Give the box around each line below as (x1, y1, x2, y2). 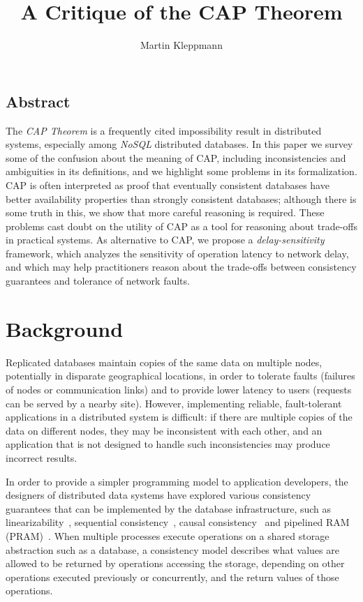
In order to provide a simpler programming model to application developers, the (6, 474, 348, 488)
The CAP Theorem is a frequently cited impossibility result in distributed (6, 123, 322, 137)
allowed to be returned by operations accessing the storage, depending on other (6, 556, 345, 571)
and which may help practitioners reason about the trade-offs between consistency (6, 259, 357, 274)
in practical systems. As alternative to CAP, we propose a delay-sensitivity (6, 232, 325, 247)
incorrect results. (6, 450, 77, 465)
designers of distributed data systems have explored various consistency (6, 488, 311, 502)
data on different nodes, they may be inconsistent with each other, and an (6, 423, 323, 437)
